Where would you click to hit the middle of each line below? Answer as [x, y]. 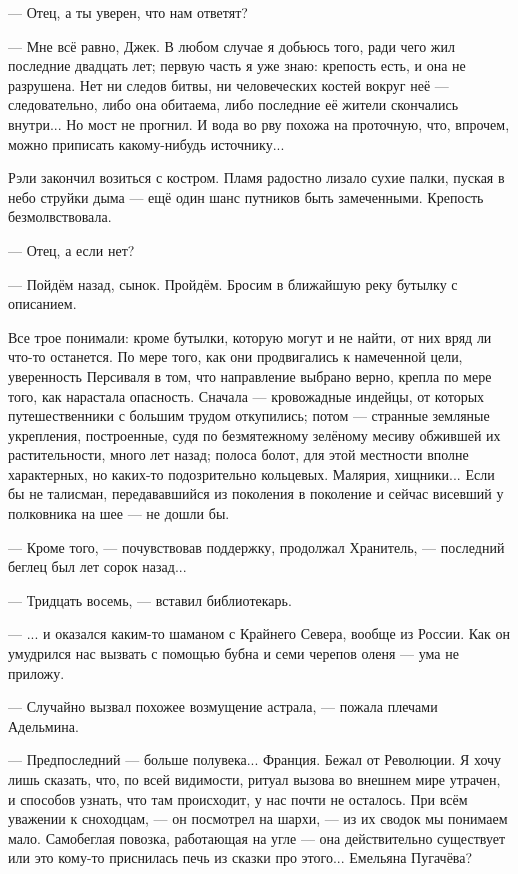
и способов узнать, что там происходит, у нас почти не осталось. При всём [238, 798]
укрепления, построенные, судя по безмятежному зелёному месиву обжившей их [254, 434]
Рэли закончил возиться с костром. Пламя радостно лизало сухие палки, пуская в [256, 177]
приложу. [36, 672]
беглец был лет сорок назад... [97, 566]
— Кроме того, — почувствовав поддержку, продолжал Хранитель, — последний [256, 546]
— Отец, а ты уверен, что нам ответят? [128, 12]
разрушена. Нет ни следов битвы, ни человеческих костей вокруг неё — [228, 84]
